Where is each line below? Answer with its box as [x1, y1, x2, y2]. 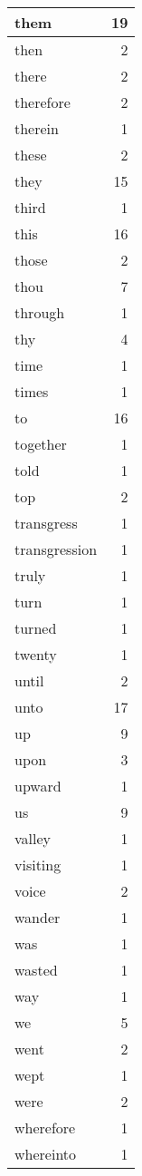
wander [14, 907, 61, 928]
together [14, 433, 67, 454]
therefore [14, 92, 71, 112]
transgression [14, 539, 98, 559]
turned [14, 617, 57, 638]
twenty [14, 644, 57, 665]
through [14, 302, 65, 323]
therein [14, 118, 59, 139]
